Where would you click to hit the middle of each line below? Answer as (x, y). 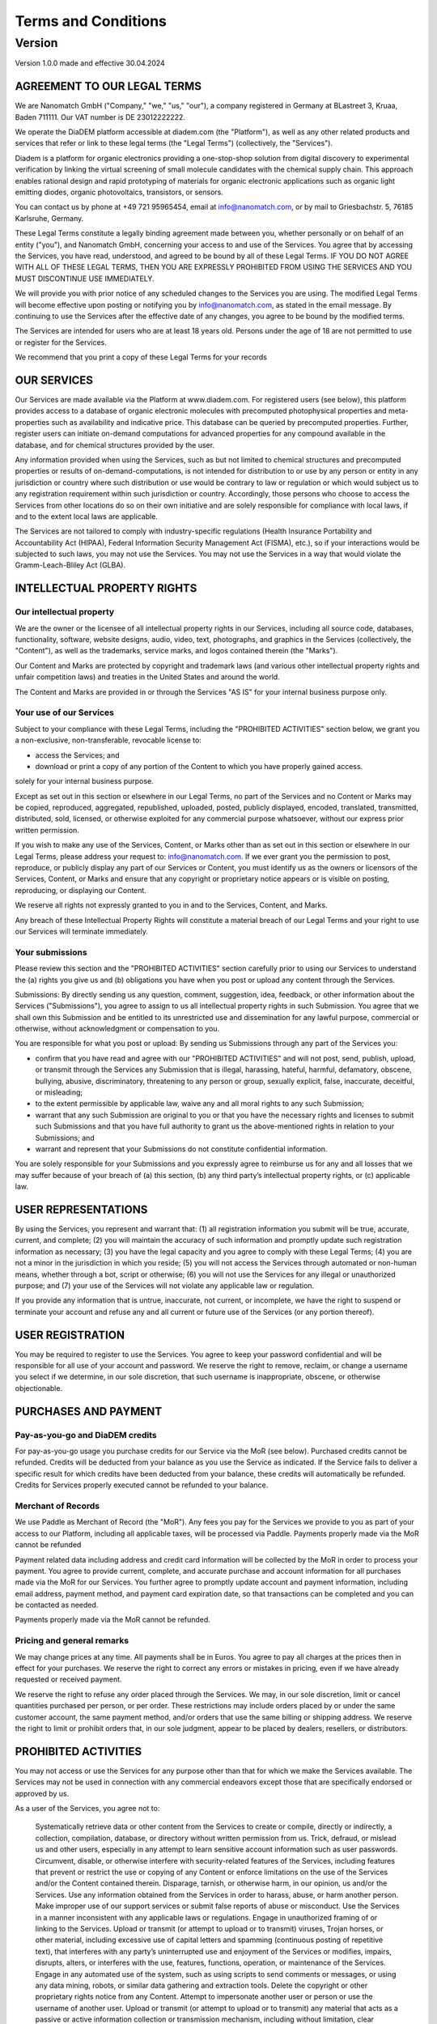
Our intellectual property (65, 612)
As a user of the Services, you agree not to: (87, 1809)
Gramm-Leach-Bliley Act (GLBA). (70, 565)
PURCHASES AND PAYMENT (88, 1412)
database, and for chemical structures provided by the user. (115, 444)
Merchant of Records (57, 1506)
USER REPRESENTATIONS (81, 1209)
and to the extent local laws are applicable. (86, 516)
